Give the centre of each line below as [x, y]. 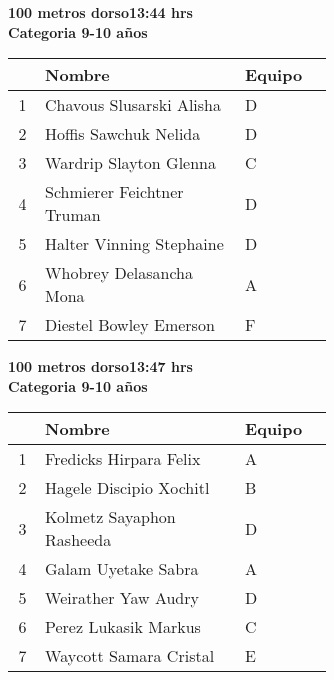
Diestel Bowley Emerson [130, 325]
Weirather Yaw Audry [122, 598]
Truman [73, 215]
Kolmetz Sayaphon [110, 517]
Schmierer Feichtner [114, 192]
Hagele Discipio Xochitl [127, 488]
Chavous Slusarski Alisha [133, 105]
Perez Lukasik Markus [123, 627]
